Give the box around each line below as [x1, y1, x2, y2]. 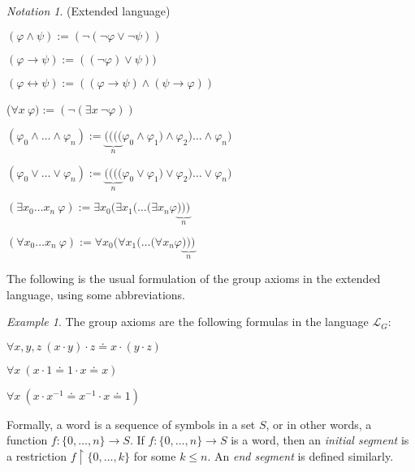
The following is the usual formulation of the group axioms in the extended [6, 269, 381, 286]
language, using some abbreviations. [6, 285, 186, 303]
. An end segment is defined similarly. [207, 447, 394, 464]
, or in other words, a [266, 415, 372, 432]
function [6, 431, 48, 448]
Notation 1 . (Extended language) [6, 2, 171, 19]
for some [133, 447, 176, 464]
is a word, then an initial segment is [231, 431, 409, 448]
